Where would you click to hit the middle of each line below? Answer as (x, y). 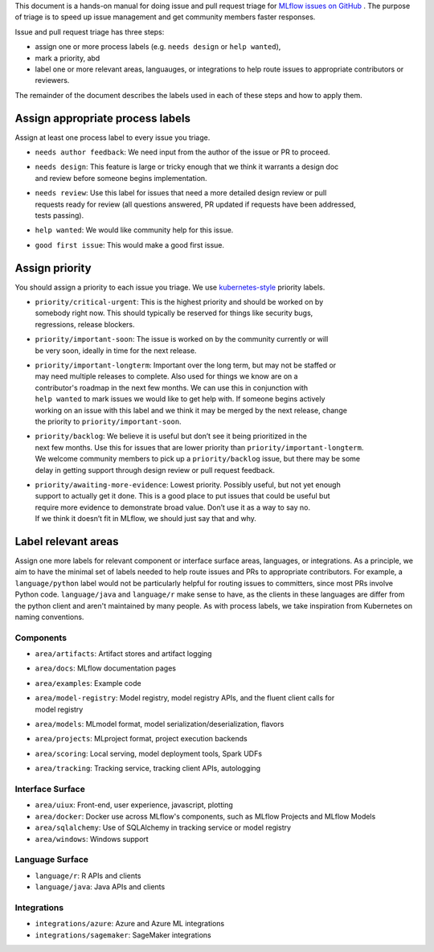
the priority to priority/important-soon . (108, 421)
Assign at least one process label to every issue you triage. (113, 137)
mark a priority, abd (68, 58)
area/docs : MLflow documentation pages (106, 668)
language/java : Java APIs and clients (100, 887)
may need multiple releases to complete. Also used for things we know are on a (166, 376)
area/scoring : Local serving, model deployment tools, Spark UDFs (149, 753)
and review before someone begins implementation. (121, 178)
